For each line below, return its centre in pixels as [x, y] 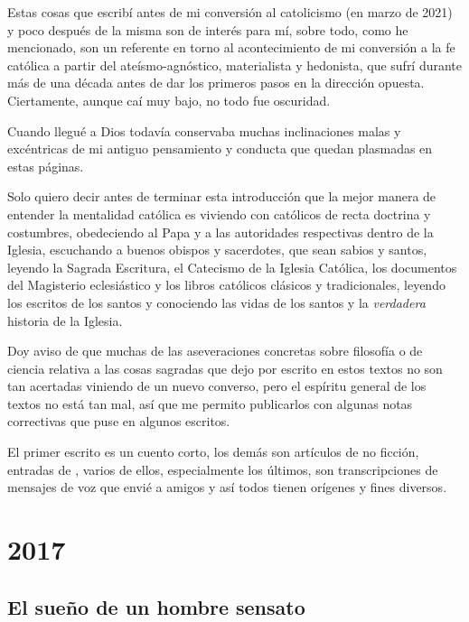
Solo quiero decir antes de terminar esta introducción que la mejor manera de [222, 196]
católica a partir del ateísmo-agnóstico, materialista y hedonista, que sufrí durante [235, 65]
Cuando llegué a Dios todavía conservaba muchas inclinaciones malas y [204, 130]
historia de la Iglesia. [65, 320]
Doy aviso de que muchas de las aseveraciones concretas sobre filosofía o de [215, 351]
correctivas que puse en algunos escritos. [119, 421]
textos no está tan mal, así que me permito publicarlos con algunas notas [210, 403]
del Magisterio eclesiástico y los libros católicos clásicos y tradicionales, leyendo [226, 285]
